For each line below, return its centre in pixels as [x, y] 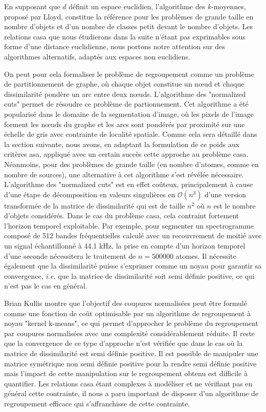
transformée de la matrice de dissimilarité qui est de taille [95, 205]
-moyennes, [229, 6]
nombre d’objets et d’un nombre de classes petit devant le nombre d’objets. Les [129, 26]
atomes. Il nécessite [206, 255]
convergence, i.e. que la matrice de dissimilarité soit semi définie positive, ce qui [129, 275]
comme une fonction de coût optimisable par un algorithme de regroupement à [128, 313]
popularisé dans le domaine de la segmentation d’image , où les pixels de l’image [129, 114]
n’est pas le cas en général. [46, 286]
